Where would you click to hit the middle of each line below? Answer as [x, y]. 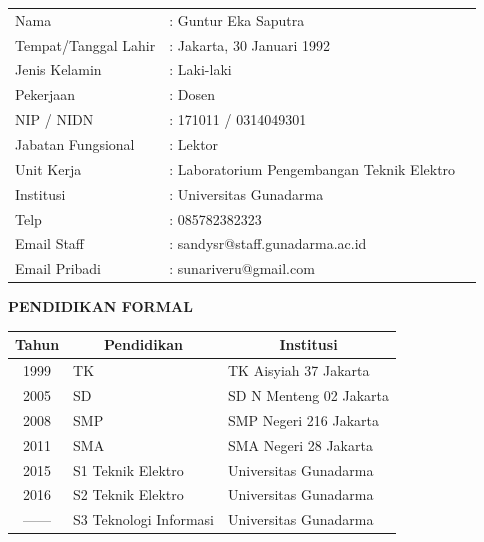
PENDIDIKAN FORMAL [100, 306]
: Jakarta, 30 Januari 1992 [249, 44]
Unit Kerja [48, 168]
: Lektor [194, 143]
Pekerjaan [45, 94]
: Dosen [192, 94]
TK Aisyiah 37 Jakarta [299, 370]
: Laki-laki [200, 69]
